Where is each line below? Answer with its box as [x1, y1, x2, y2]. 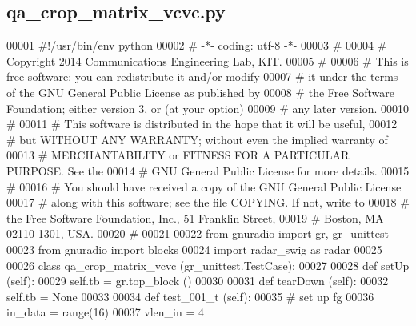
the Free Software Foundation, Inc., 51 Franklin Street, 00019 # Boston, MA [6, 209, 384, 226]
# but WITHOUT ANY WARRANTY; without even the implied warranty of [6, 131, 388, 147]
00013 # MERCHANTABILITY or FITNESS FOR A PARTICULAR [6, 147, 350, 163]
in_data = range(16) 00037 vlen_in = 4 [6, 304, 205, 320]
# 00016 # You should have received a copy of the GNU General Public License [6, 178, 402, 195]
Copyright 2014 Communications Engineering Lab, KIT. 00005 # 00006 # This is [6, 52, 409, 69]
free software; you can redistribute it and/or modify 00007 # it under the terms [6, 68, 398, 85]
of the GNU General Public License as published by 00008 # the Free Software [6, 83, 394, 100]
